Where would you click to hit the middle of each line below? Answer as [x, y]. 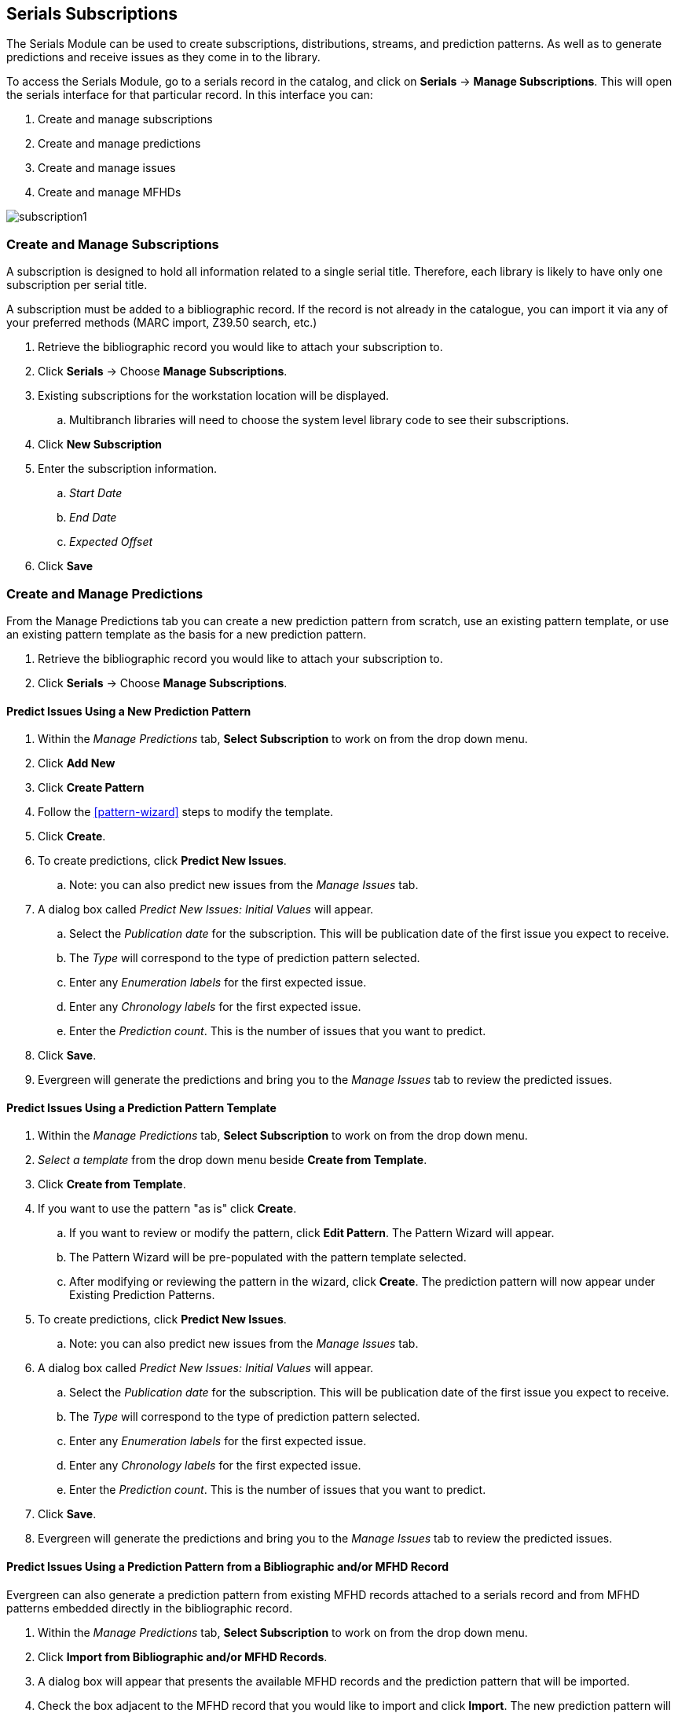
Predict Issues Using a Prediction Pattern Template [141, 1107]
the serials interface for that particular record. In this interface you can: [190, 95]
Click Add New [77, 763]
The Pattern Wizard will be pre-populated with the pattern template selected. [268, 1257]
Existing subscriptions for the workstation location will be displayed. [214, 396]
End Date [93, 518]
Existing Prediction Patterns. [142, 1295]
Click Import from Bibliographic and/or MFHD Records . [183, 1656]
